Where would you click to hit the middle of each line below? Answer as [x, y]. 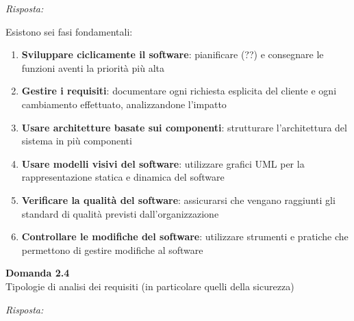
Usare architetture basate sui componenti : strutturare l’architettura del [184, 127]
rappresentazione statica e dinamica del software [123, 177]
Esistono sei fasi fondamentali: [69, 31]
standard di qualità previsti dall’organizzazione [120, 213]
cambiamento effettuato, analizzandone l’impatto [124, 104]
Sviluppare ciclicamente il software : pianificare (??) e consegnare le [173, 54]
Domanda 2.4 [38, 273]
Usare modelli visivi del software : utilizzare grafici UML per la [163, 163]
